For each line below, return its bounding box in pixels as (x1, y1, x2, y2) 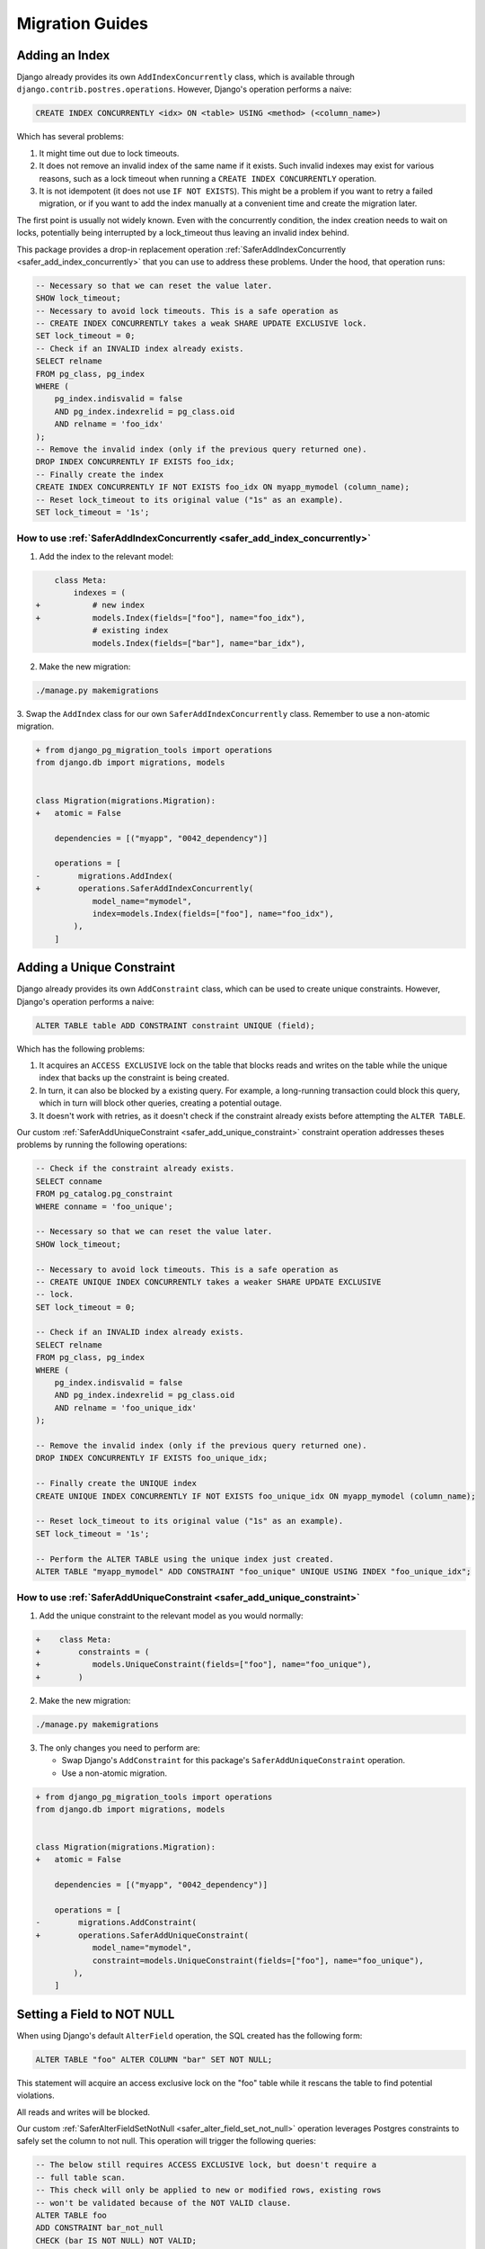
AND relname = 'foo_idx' (54, 419, 164, 429)
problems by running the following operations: (16, 1139, 188, 1151)
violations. (16, 2090, 55, 2101)
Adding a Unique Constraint (16, 960, 175, 975)
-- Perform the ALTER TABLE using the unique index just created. (35, 1554, 334, 1564)
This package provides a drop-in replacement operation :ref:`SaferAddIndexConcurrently (16, 244, 346, 255)
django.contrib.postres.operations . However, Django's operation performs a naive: (16, 84, 352, 94)
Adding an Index (16, 48, 110, 63)
